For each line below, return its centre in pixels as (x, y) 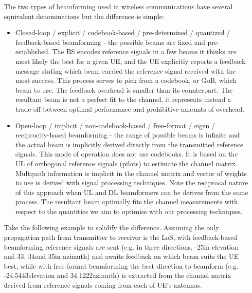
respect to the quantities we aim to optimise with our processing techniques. (129, 211)
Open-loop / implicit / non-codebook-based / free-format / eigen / (115, 125)
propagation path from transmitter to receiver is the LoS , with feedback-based (121, 237)
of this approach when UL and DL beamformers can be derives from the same (132, 192)
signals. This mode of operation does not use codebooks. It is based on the (126, 154)
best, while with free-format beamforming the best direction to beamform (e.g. (121, 265)
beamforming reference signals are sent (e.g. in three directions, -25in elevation (121, 246)
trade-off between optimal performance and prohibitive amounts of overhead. (130, 108)
